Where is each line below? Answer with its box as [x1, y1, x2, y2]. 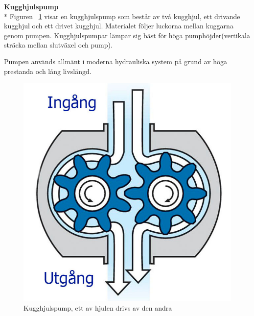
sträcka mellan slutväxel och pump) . [4, 40, 113, 50]
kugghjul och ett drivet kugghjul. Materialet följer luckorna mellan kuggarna [4, 21, 233, 31]
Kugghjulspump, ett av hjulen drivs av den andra [23, 302, 172, 313]
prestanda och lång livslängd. [4, 66, 92, 76]
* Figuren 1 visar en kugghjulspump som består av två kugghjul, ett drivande [4, 11, 240, 21]
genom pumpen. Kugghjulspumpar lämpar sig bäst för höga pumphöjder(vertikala [4, 30, 250, 40]
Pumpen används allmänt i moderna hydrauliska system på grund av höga [4, 56, 228, 66]
